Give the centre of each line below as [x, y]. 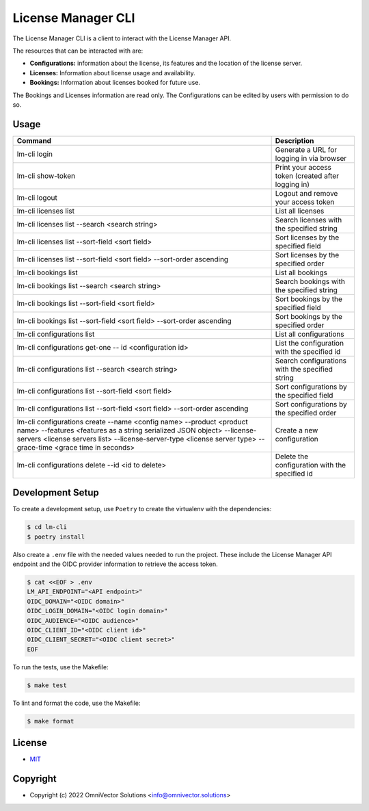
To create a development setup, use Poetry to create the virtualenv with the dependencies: [142, 509]
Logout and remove [306, 193]
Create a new [297, 430]
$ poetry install [56, 537]
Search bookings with [310, 281]
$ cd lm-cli [47, 527]
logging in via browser [311, 158]
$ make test [47, 685]
